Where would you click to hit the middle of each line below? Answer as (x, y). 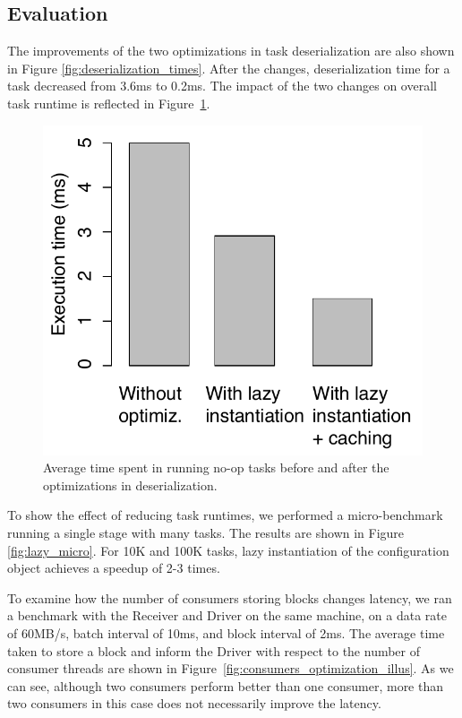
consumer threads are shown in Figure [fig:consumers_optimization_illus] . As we (231, 668)
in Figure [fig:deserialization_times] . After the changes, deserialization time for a (229, 68)
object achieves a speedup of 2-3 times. (114, 568)
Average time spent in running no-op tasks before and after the (216, 467)
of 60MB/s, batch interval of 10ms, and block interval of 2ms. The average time (226, 632)
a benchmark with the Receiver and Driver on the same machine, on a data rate (227, 615)
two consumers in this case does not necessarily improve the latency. (194, 703)
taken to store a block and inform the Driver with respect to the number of (214, 650)
